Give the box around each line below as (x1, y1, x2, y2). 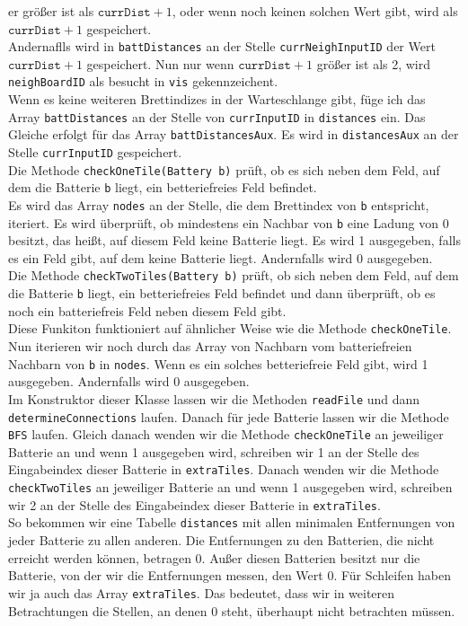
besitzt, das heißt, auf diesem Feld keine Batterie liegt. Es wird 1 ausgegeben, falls (8, 231, 461, 250)
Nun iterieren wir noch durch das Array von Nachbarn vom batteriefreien (8, 337, 412, 356)
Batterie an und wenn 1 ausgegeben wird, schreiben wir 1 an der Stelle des (8, 442, 419, 461)
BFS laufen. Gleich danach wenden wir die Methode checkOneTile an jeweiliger (8, 425, 444, 444)
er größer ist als (8, 2, 94, 20)
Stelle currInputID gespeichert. (8, 143, 182, 161)
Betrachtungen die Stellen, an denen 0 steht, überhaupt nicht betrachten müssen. (8, 601, 455, 620)
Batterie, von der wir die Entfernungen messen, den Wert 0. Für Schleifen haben (8, 566, 452, 585)
